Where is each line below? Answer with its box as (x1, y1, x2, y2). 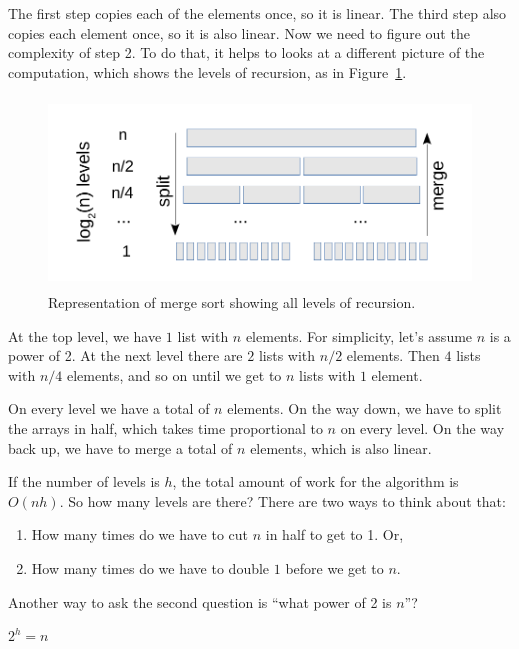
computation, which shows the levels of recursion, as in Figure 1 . (8, 61, 407, 82)
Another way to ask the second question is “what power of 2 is (8, 591, 392, 612)
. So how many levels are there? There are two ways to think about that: (59, 490, 506, 511)
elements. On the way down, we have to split (227, 398, 502, 419)
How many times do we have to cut (31, 524, 249, 545)
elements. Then (346, 345, 440, 366)
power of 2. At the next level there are (8, 345, 243, 366)
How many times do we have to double (31, 557, 270, 578)
